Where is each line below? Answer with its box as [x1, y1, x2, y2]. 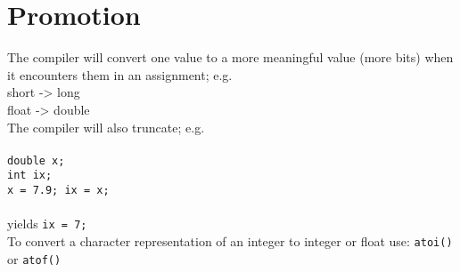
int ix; [7, 169, 53, 182]
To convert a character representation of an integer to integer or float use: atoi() [7, 231, 453, 250]
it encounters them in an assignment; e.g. [7, 65, 233, 84]
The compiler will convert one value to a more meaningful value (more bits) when [7, 48, 454, 67]
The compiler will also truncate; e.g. [7, 117, 205, 136]
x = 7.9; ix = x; [7, 184, 110, 196]
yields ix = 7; [7, 214, 87, 233]
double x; [7, 154, 65, 167]
